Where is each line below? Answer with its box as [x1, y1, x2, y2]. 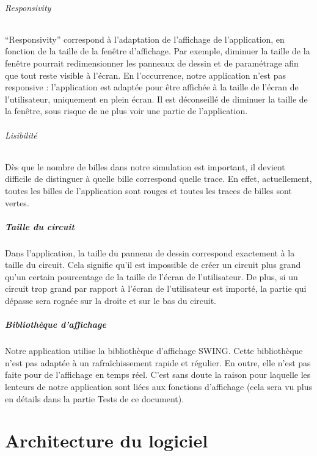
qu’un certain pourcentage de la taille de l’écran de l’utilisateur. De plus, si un [5, 270, 298, 283]
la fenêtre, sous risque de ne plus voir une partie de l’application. [5, 104, 248, 117]
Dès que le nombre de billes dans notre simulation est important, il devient [5, 160, 285, 173]
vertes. [5, 196, 29, 209]
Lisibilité [5, 128, 37, 141]
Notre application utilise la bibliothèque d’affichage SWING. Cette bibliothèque [5, 344, 303, 357]
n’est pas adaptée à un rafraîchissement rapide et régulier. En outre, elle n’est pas [5, 356, 311, 369]
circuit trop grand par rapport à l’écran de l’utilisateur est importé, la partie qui [5, 282, 307, 295]
